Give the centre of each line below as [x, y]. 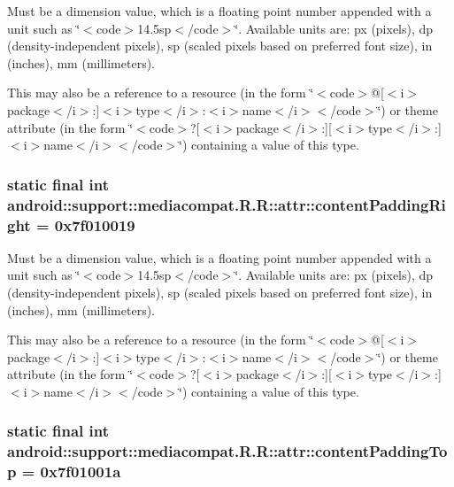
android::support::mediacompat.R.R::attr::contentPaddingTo [227, 451]
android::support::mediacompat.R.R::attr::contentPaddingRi [227, 204]
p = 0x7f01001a [64, 472]
